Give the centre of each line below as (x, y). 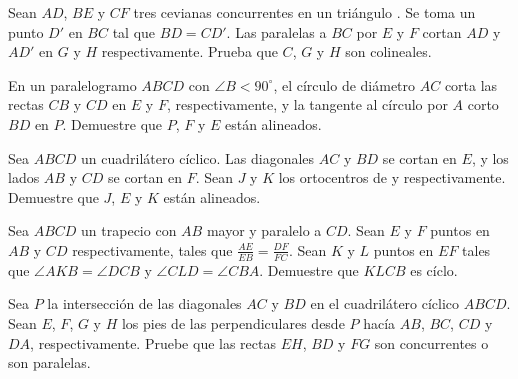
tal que (134, 31)
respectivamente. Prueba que (189, 51)
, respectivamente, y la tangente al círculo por (307, 104)
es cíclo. (434, 269)
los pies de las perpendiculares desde (233, 322)
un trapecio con (129, 230)
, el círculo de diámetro (344, 84)
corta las (471, 84)
